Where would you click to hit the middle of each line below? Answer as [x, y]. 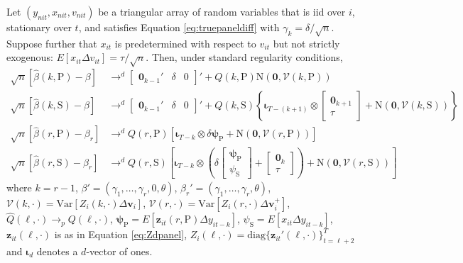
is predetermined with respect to [185, 43]
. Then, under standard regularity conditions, [244, 57]
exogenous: [30, 57]
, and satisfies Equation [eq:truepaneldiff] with [179, 27]
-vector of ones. [119, 251]
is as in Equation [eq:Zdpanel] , [121, 234]
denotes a [57, 251]
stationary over [39, 27]
